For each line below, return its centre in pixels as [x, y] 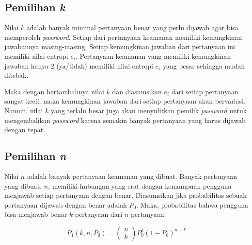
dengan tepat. [25, 130]
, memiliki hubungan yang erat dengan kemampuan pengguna [140, 185]
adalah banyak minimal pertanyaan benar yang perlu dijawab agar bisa [132, 27]
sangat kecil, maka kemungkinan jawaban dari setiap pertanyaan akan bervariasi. [125, 101]
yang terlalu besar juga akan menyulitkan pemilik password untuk [149, 110]
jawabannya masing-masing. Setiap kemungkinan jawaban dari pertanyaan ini [120, 46]
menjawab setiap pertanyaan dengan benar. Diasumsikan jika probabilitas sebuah [126, 195]
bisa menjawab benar [36, 214]
